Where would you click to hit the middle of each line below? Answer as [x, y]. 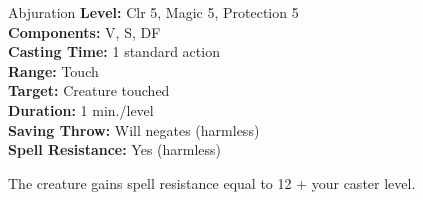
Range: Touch [53, 70]
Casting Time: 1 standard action [114, 51]
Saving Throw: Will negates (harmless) [134, 129]
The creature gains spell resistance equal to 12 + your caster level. [212, 182]
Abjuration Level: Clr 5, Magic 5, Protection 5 [153, 12]
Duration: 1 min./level [81, 109]
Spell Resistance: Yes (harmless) [115, 149]
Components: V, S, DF [84, 31]
